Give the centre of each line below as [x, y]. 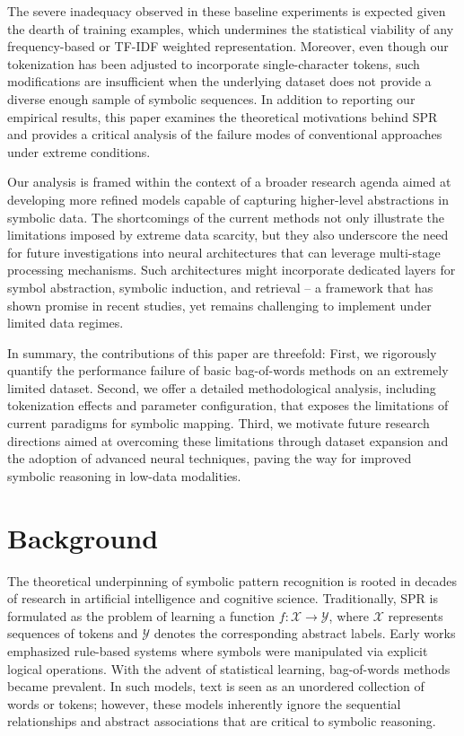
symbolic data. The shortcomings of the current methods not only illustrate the [226, 217]
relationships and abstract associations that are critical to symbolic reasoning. [222, 721]
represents [416, 615]
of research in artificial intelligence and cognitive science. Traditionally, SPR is [223, 598]
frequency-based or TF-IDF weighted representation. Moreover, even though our [228, 46]
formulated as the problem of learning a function [141, 615]
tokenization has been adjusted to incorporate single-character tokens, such [214, 63]
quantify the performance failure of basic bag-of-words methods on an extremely [228, 370]
